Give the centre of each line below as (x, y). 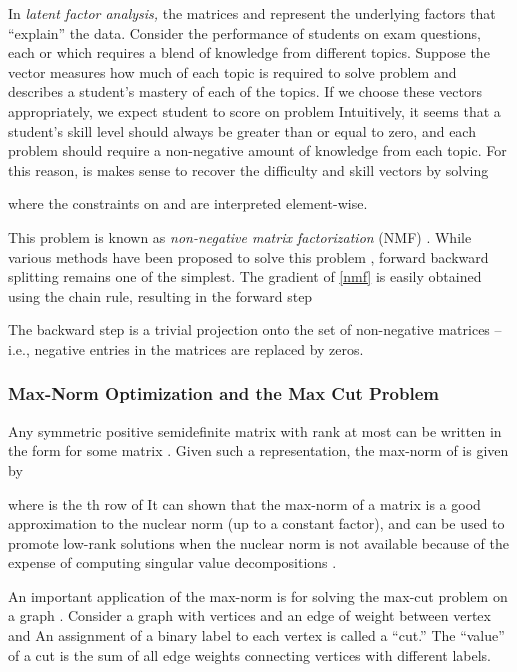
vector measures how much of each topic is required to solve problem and (232, 71)
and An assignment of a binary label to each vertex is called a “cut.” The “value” (256, 635)
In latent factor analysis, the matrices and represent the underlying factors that (252, 13)
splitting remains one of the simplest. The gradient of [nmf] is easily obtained (245, 276)
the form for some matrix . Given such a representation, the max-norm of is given (258, 450)
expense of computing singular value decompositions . (172, 562)
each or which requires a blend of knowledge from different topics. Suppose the (249, 52)
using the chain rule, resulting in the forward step (160, 295)
